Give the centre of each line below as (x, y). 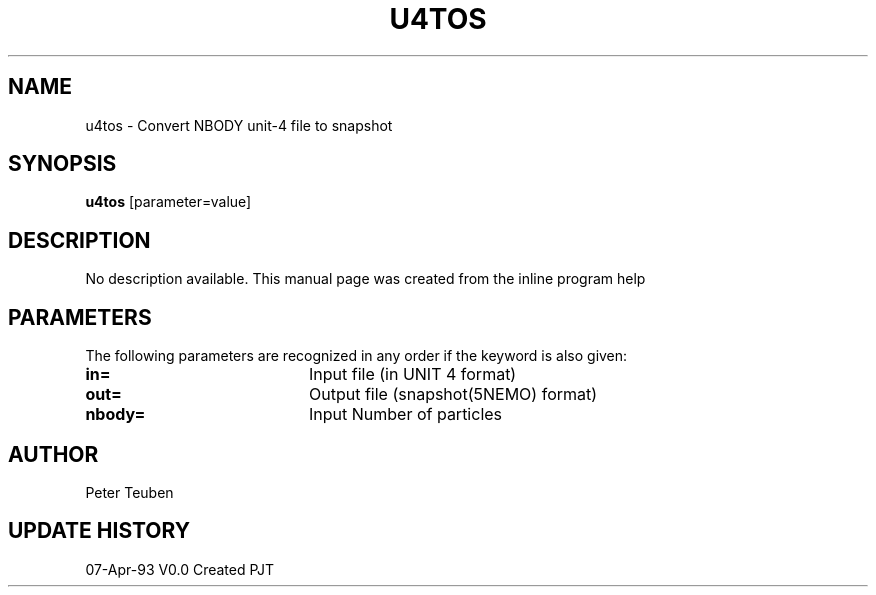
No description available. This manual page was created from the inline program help (365, 279)
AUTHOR (53, 454)
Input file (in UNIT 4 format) (412, 374)
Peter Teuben (129, 492)
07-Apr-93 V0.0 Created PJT (180, 569)
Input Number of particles (405, 414)
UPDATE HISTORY (99, 531)
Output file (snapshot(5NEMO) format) (453, 394)
